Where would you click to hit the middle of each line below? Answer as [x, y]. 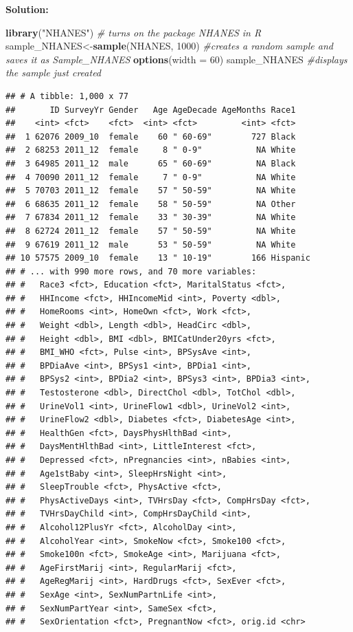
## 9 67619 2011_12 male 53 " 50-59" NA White [151, 244]
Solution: [27, 9]
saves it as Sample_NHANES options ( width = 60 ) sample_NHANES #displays [176, 59]
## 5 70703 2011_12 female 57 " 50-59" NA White [151, 191]
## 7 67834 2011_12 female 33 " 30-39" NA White [151, 218]
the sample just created [54, 73]
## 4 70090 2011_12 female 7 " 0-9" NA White [151, 177]
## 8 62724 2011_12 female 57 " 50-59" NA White [151, 231]
